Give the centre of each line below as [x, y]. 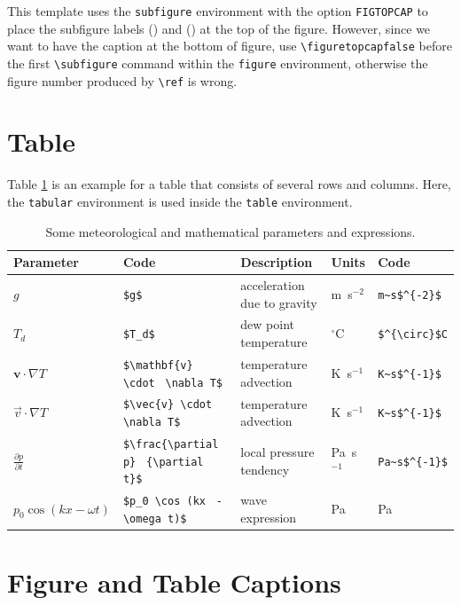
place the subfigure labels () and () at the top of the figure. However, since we [219, 28]
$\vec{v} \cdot [168, 405]
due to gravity [279, 302]
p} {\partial [163, 462]
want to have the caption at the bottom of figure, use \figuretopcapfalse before [230, 46]
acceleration [273, 285]
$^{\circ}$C [413, 335]
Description [277, 262]
